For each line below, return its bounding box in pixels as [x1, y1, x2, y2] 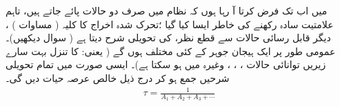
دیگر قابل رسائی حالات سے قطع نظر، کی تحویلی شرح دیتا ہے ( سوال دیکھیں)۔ [6, 30, 331, 45]
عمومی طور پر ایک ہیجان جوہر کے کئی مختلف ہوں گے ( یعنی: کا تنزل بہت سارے [6, 43, 336, 58]
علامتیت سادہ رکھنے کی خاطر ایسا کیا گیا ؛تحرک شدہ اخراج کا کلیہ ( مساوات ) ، [6, 17, 334, 31]
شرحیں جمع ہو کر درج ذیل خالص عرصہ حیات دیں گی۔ [6, 70, 230, 85]
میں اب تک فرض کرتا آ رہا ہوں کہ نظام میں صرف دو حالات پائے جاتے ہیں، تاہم [6, 3, 328, 17]
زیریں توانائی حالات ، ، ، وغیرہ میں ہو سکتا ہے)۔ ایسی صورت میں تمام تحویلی [6, 57, 326, 72]
